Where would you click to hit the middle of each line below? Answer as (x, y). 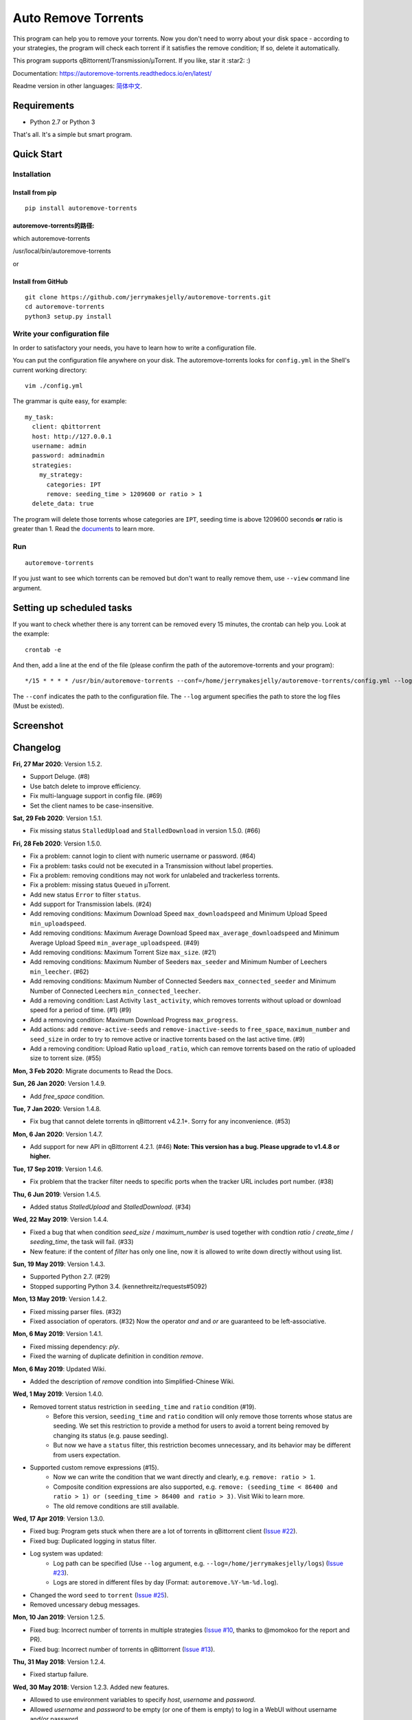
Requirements (44, 106)
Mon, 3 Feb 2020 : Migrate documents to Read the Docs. (93, 1071)
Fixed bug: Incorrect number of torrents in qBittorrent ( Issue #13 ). (123, 1649)
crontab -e (43, 649)
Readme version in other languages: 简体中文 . (77, 86)
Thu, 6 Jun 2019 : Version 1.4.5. (57, 1194)
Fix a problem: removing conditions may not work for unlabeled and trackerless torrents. (155, 875)
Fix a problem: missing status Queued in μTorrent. (100, 885)
